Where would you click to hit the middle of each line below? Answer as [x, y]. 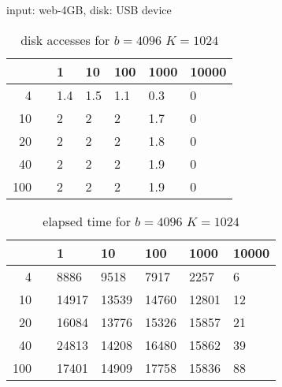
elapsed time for [87, 221]
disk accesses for [65, 39]
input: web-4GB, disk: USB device [89, 9]
